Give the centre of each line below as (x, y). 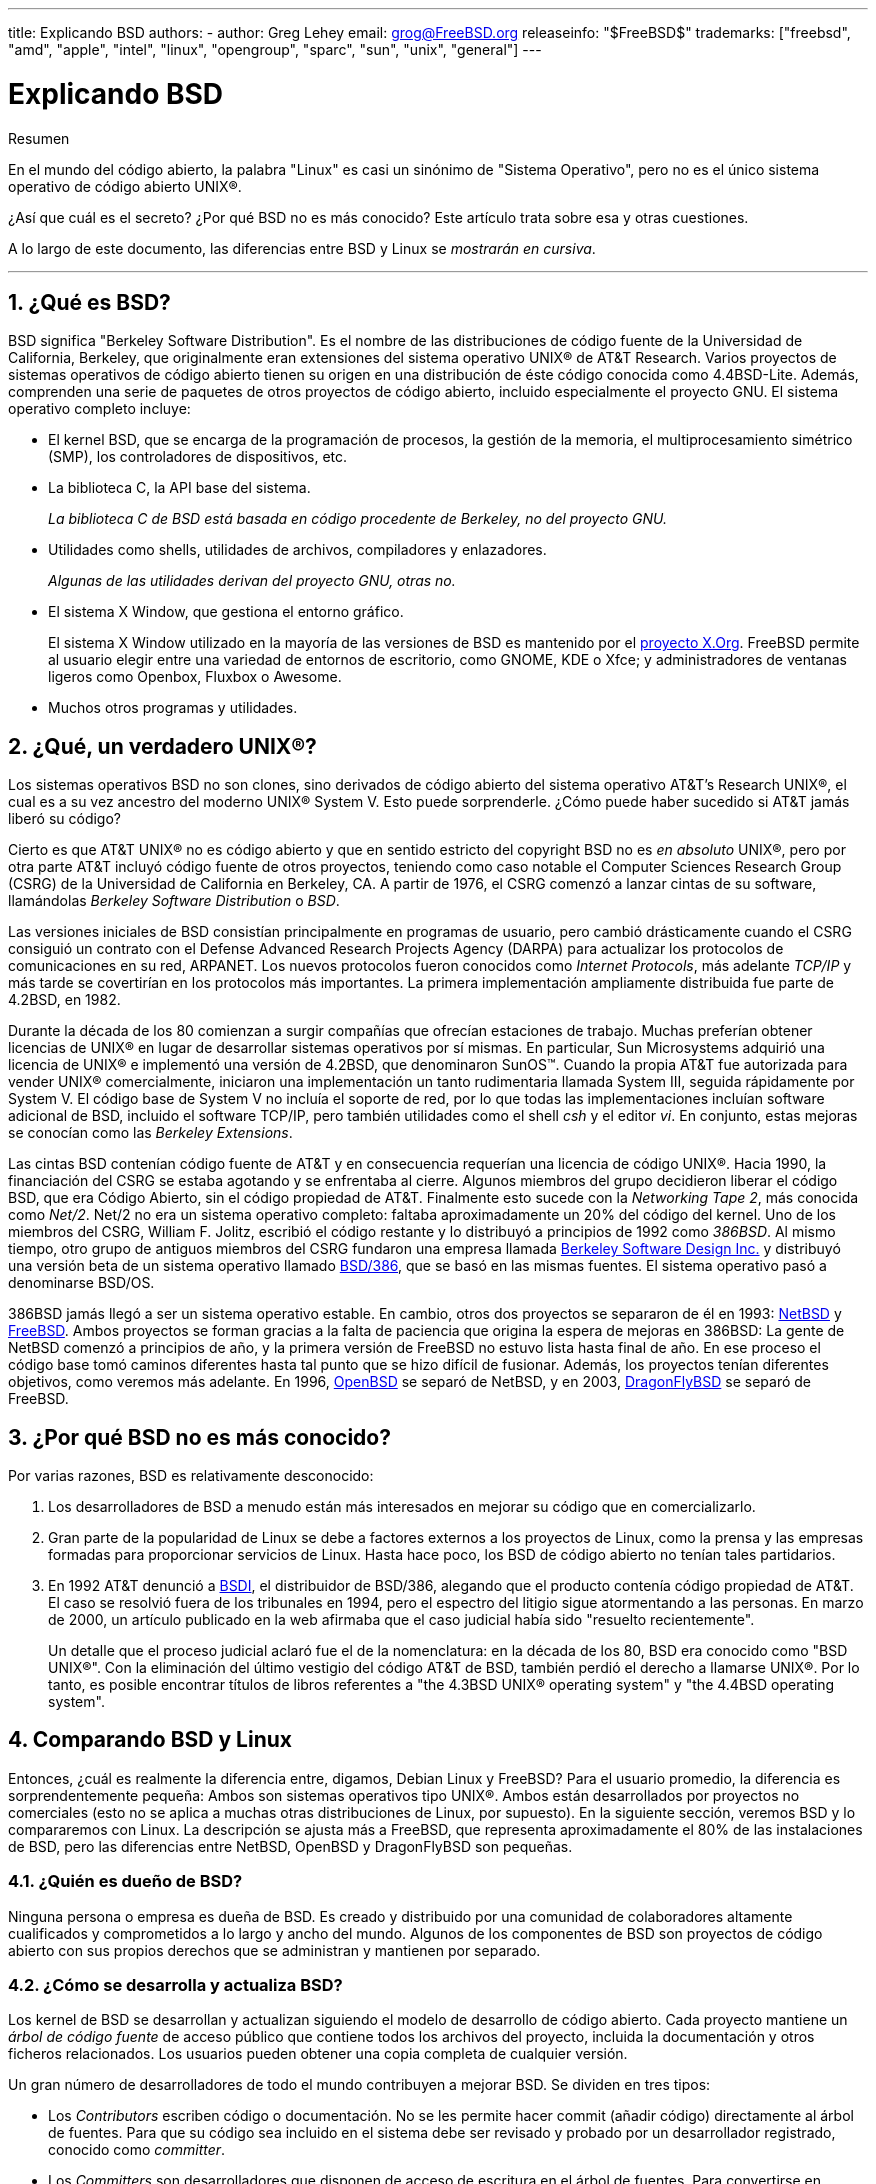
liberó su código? (64, 819)
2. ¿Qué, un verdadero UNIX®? (162, 746)
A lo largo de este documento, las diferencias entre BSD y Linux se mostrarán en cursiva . (302, 248)
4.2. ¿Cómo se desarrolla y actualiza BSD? (175, 1985)
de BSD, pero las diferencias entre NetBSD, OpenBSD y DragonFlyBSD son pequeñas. (290, 1846)
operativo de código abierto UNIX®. (125, 186)
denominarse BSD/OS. (81, 1283)
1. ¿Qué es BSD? (89, 302)
